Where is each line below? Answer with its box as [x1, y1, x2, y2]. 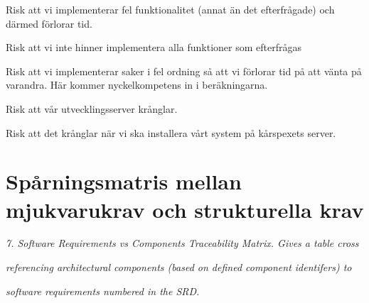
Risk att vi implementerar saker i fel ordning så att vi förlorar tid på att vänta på [6, 63, 362, 78]
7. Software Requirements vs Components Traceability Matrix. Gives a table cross [6, 236, 359, 250]
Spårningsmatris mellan [6, 167, 242, 196]
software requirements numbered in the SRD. [6, 283, 200, 298]
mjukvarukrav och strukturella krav [6, 194, 364, 224]
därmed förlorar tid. [6, 16, 92, 31]
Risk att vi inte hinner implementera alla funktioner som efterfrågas [6, 40, 301, 55]
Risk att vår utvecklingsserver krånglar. [6, 101, 178, 116]
